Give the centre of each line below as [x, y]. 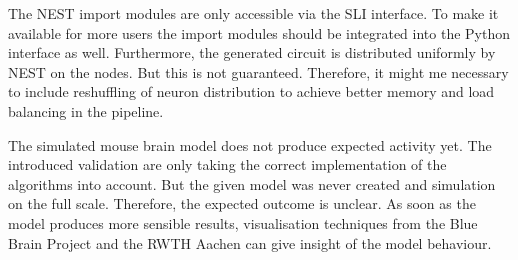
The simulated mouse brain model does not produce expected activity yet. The [250, 144]
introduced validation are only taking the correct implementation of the [227, 164]
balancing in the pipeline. [86, 110]
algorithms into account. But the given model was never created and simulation [252, 183]
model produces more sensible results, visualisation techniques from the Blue [243, 222]
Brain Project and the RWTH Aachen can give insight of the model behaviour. [250, 242]
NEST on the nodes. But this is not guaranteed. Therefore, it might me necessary [258, 71]
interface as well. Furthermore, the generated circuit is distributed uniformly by [252, 52]
